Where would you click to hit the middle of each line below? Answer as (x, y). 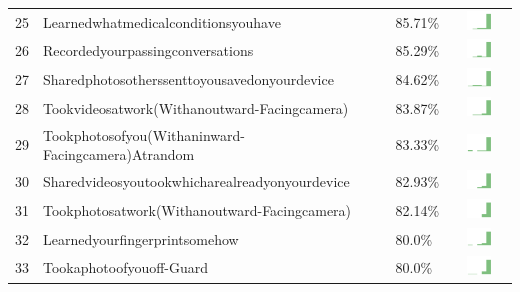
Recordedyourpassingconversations (148, 50)
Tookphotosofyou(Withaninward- (144, 134)
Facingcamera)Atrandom (119, 154)
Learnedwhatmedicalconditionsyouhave (162, 21)
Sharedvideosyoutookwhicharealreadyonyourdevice (196, 181)
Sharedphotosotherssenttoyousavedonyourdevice (188, 79)
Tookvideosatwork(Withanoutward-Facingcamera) (196, 107)
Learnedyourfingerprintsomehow (141, 238)
